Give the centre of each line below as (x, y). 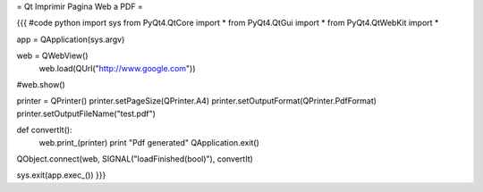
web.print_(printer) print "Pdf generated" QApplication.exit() (149, 142)
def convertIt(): (44, 130)
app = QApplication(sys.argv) (71, 39)
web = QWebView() (52, 56)
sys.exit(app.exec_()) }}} (61, 175)
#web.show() (41, 84)
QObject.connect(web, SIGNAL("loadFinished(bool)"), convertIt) (135, 159)
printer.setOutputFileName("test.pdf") (86, 113)
